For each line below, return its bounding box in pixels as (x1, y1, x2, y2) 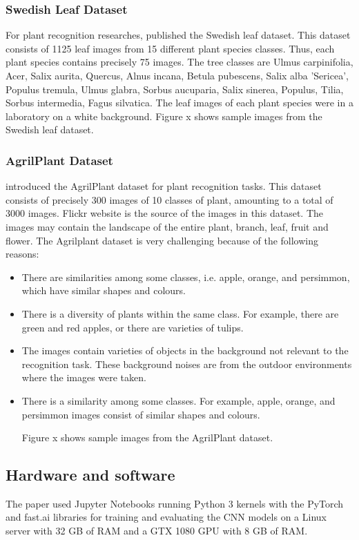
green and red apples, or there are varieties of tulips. (21, 320, 244, 334)
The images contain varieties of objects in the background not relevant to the (21, 343, 349, 358)
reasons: (6, 247, 39, 261)
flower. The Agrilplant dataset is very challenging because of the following (6, 233, 319, 247)
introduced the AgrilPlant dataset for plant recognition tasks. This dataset (6, 179, 322, 193)
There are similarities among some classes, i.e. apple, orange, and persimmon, (21, 269, 350, 284)
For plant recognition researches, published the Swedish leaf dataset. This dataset (6, 28, 351, 42)
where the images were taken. (21, 370, 146, 385)
